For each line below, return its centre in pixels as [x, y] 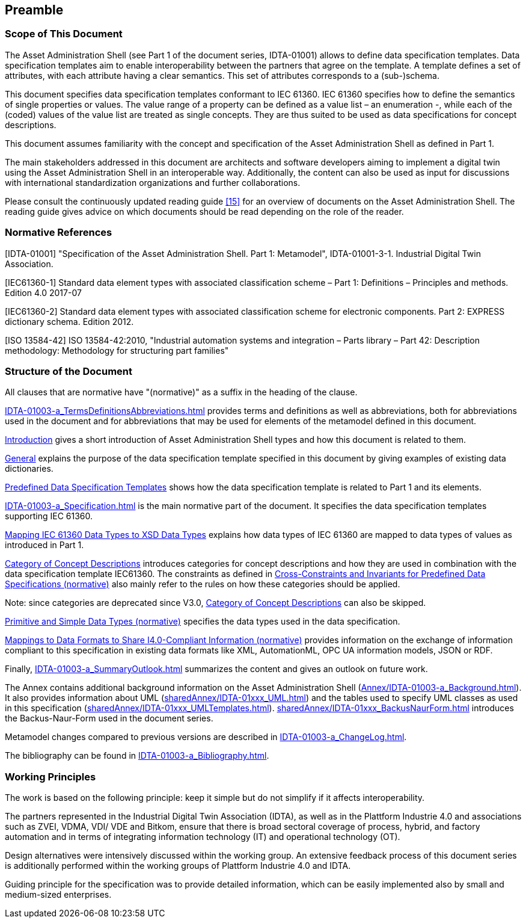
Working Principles [50, 776]
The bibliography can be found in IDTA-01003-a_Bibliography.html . [137, 756]
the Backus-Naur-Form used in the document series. [109, 718]
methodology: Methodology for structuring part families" [117, 350]
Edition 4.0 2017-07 [43, 292]
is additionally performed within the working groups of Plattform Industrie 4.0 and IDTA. [178, 866]
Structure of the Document [69, 371]
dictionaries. [29, 469]
